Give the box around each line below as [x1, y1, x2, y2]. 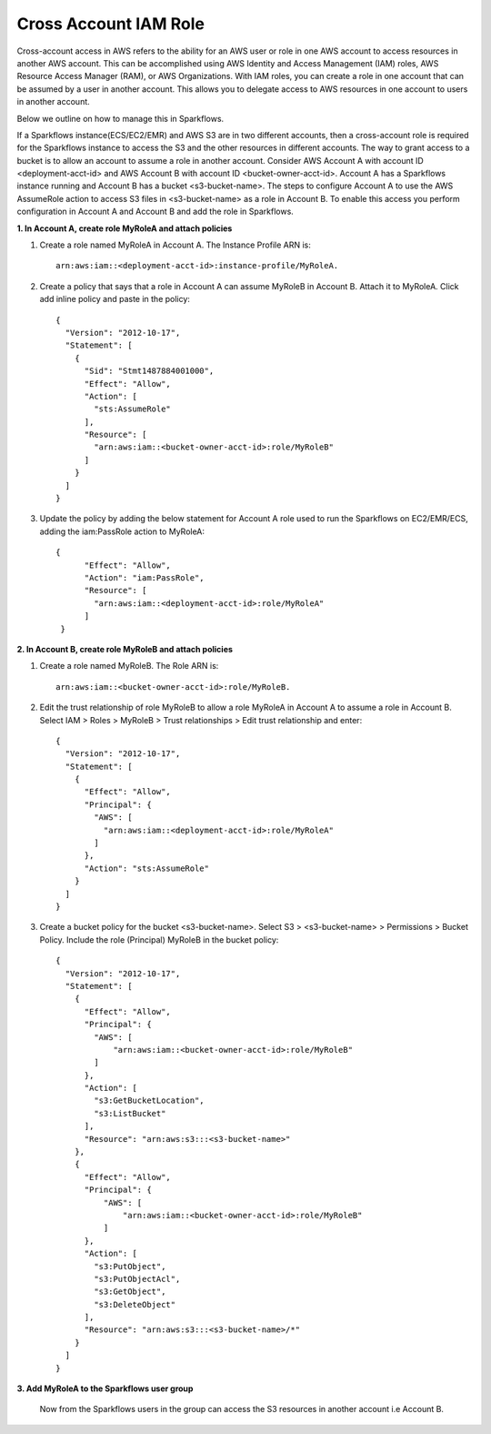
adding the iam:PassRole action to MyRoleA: [39, 526, 205, 537]
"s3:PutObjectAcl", [94, 1274, 181, 1284]
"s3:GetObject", [94, 1287, 166, 1297]
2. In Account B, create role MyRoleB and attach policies [16, 643, 234, 654]
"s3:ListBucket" [94, 1108, 166, 1118]
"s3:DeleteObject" [94, 1299, 176, 1309]
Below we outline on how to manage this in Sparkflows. [16, 113, 225, 124]
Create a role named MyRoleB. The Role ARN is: [39, 661, 219, 672]
